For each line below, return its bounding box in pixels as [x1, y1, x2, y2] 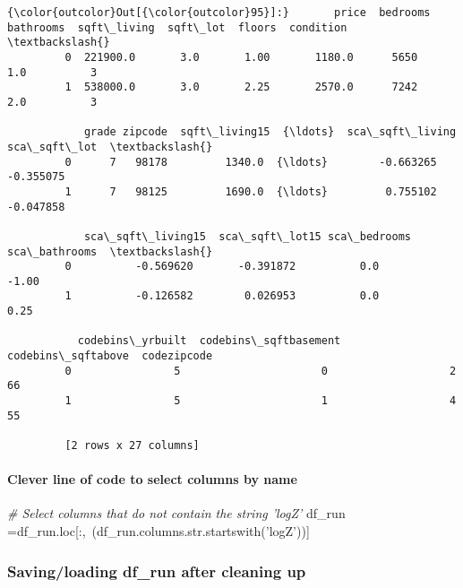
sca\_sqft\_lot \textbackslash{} [7, 140, 213, 153]
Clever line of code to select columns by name [7, 470, 297, 489]
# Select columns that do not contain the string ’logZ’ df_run [7, 504, 346, 523]
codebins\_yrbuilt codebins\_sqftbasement [77, 334, 341, 348]
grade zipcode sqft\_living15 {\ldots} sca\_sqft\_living [83, 125, 457, 139]
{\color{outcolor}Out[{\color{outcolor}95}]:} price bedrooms [7, 6, 431, 19]
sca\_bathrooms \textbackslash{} [7, 245, 213, 258]
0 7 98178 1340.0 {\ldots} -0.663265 [64, 155, 437, 169]
